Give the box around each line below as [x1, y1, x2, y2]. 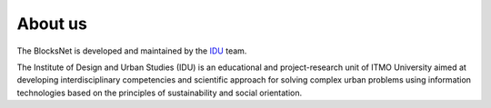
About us [16, 14, 88, 34]
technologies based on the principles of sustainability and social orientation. [16, 87, 303, 98]
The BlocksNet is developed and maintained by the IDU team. [16, 45, 247, 56]
